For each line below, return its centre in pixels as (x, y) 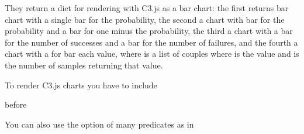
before (16, 104)
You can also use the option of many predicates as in (99, 124)
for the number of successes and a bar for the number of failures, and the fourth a (151, 42)
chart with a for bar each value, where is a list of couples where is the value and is (152, 54)
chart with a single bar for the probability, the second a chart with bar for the (145, 19)
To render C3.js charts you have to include (81, 85)
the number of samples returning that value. (84, 65)
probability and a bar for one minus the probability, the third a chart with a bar (149, 31)
